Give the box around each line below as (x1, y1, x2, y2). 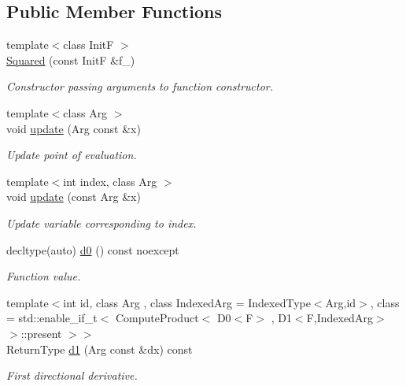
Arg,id (325, 294, 356, 310)
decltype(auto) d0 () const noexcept (6, 241, 179, 258)
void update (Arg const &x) (6, 120, 141, 136)
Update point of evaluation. (6, 147, 137, 163)
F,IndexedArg (306, 310, 373, 326)
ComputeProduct (115, 310, 199, 326)
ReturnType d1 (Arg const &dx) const (6, 340, 193, 357)
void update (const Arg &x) (6, 188, 141, 205)
